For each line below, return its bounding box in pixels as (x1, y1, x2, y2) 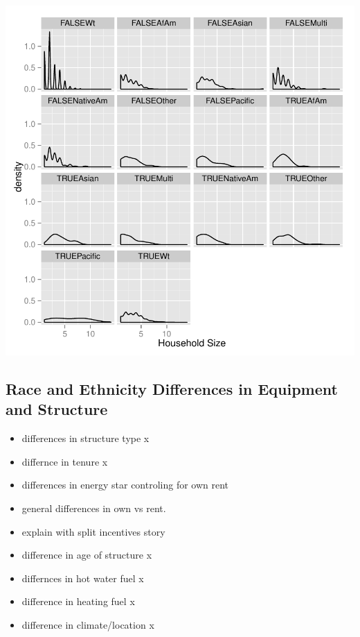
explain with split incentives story (21, 524, 165, 538)
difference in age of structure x (21, 547, 152, 562)
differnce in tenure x (21, 454, 108, 468)
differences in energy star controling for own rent (21, 477, 229, 492)
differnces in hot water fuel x (21, 570, 144, 585)
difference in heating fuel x (21, 594, 135, 609)
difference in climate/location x (21, 617, 154, 631)
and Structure (6, 398, 108, 420)
